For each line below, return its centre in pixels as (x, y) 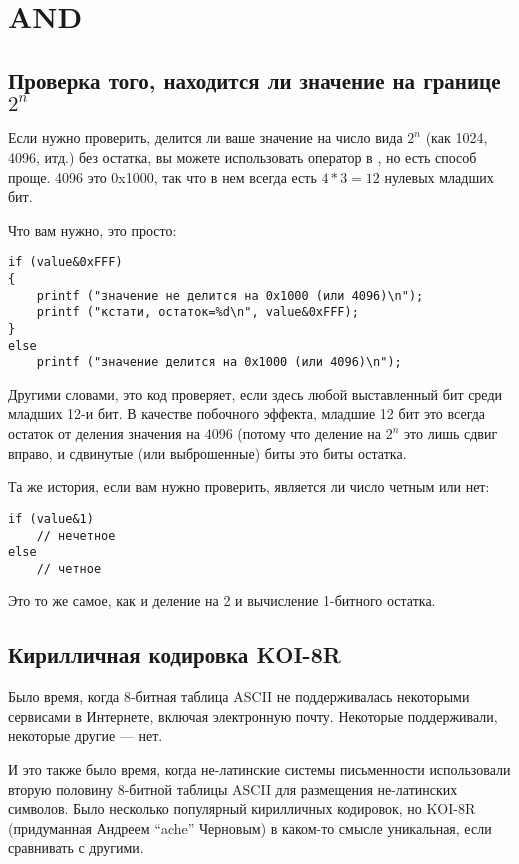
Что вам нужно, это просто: (92, 229)
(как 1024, (456, 137)
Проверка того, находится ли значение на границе (254, 79)
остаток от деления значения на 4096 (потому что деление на (195, 433)
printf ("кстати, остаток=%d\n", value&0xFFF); (197, 312)
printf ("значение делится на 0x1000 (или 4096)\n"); (219, 362)
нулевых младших (439, 176)
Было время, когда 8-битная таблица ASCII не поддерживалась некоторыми (239, 696)
